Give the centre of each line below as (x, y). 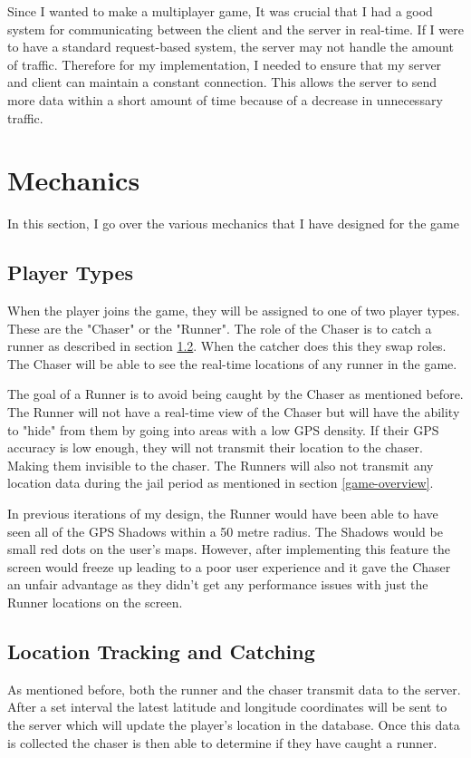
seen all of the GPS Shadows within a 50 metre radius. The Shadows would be (225, 531)
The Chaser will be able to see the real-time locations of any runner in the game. (232, 363)
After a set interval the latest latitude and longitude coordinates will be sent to (227, 707)
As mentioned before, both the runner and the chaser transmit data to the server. (234, 689)
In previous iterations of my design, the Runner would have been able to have (223, 514)
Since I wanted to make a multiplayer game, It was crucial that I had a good (220, 11)
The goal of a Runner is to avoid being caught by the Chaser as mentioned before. (235, 394)
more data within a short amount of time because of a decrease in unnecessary (225, 99)
